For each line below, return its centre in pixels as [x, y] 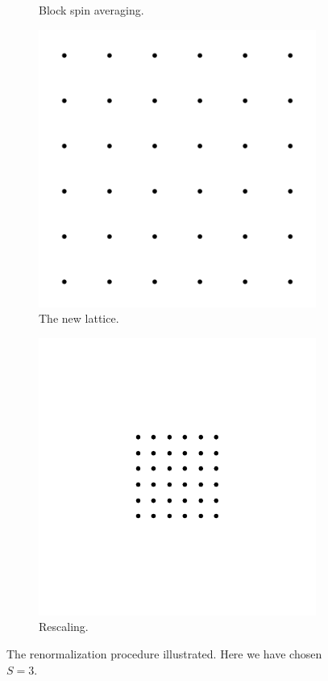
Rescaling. [64, 627]
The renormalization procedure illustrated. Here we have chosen [164, 653]
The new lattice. [79, 318]
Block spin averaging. [91, 10]
